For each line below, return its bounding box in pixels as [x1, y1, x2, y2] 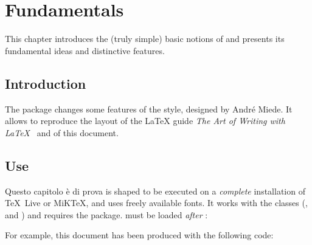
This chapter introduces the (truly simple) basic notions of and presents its [5, 32, 285, 45]
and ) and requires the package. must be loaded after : [5, 208, 208, 221]
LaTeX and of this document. [5, 126, 119, 139]
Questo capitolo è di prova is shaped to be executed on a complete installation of [5, 184, 305, 197]
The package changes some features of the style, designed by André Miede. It [5, 102, 293, 115]
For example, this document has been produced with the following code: [5, 229, 274, 241]
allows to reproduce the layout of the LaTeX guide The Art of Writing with [5, 114, 285, 127]
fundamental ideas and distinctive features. [5, 44, 165, 57]
